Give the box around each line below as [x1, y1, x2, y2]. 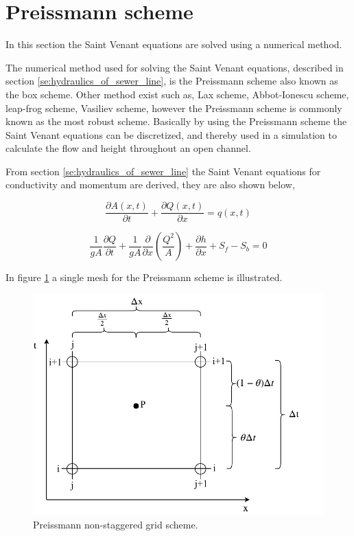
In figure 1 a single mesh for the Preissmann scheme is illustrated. [5, 270, 283, 284]
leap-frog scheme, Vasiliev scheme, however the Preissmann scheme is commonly [5, 100, 342, 115]
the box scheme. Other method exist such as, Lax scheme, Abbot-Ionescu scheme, [5, 87, 349, 101]
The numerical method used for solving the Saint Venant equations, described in [5, 60, 344, 74]
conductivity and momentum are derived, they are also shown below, [5, 177, 295, 192]
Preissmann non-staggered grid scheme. [33, 517, 198, 532]
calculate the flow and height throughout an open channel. [5, 141, 251, 155]
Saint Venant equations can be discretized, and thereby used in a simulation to [5, 127, 338, 142]
